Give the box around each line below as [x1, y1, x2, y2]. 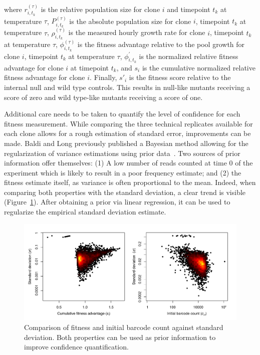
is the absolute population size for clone [69, 15, 191, 26]
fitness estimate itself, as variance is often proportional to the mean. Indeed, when [4, 177, 256, 187]
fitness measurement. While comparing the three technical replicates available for [4, 118, 253, 128]
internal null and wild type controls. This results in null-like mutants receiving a [4, 81, 250, 92]
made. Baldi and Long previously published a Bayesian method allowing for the [4, 137, 248, 148]
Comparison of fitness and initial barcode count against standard [24, 321, 223, 332]
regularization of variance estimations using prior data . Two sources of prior [4, 147, 240, 158]
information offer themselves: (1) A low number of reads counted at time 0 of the [4, 157, 253, 168]
